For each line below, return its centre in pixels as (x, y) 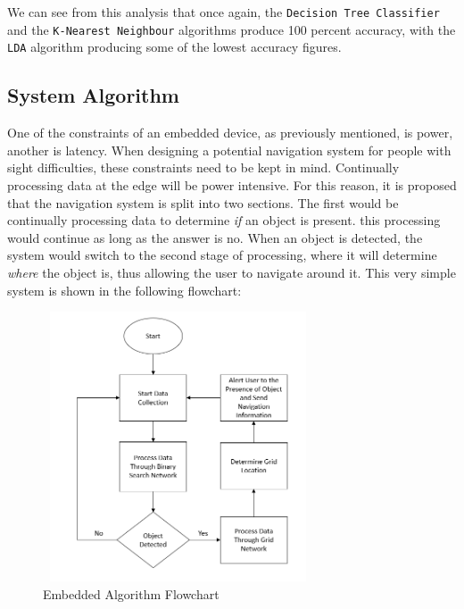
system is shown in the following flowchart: (124, 290)
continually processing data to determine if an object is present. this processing (224, 220)
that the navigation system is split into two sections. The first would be (203, 202)
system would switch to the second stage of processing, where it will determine (222, 255)
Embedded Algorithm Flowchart (131, 594)
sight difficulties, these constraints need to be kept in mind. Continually (203, 167)
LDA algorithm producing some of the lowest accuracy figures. (174, 47)
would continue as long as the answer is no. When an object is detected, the (215, 237)
